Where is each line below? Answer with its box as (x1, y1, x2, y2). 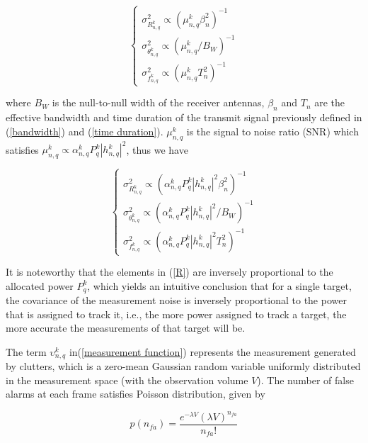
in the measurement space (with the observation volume (6, 372, 248, 387)
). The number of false (257, 372, 354, 387)
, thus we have (126, 142, 188, 157)
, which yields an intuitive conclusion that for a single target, (87, 278, 352, 293)
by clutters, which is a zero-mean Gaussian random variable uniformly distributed (6, 359, 361, 374)
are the (314, 95, 345, 110)
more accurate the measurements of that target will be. (6, 320, 246, 335)
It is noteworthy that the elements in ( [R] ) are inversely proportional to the (6, 264, 333, 279)
